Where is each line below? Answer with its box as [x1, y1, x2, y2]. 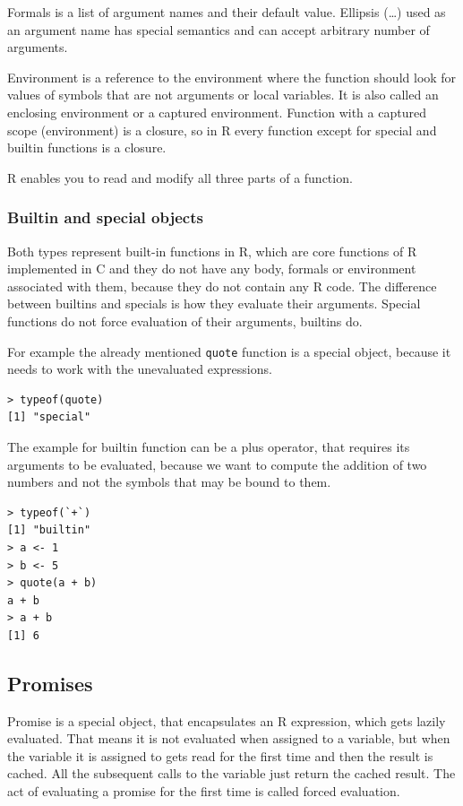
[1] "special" [7, 411, 91, 424]
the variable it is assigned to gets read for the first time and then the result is [7, 746, 433, 765]
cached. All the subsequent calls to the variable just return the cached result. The [7, 764, 456, 783]
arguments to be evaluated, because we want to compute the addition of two [7, 455, 427, 473]
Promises [7, 669, 93, 697]
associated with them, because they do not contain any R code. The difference [7, 276, 437, 295]
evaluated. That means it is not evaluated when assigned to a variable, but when [7, 729, 450, 748]
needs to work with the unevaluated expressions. [7, 360, 272, 378]
